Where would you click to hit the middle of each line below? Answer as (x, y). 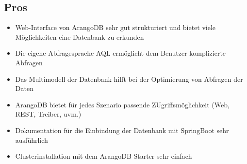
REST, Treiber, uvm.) (48, 114)
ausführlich (32, 140)
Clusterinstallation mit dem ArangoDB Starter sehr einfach (104, 156)
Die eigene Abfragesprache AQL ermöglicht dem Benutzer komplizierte (121, 53)
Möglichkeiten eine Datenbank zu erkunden (80, 37)
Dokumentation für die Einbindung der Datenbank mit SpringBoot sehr (122, 130)
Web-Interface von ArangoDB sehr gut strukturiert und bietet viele (115, 27)
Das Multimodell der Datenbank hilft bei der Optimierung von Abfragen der (129, 79)
